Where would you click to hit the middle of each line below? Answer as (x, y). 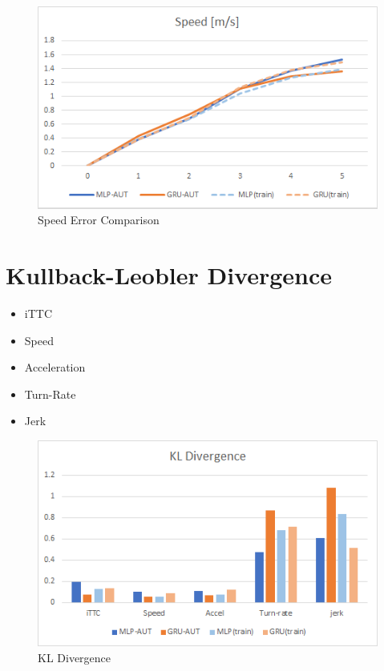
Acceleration (55, 367)
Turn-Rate (50, 394)
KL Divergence (75, 657)
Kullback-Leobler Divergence (169, 275)
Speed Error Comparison (99, 220)
